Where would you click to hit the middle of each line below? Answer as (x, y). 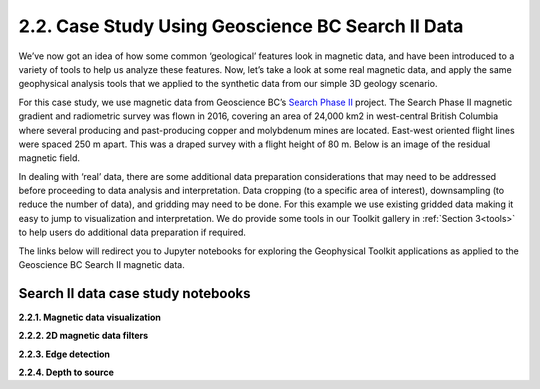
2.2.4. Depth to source (66, 372)
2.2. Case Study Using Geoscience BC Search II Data (241, 26)
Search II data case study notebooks (134, 293)
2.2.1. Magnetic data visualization (90, 317)
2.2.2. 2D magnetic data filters (83, 336)
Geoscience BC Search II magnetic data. (101, 265)
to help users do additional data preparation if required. (132, 232)
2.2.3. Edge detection (64, 354)
